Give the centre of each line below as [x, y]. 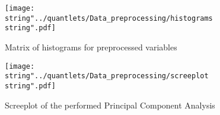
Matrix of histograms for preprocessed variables [91, 47]
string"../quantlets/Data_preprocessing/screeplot [107, 76]
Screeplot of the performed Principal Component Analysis [110, 105]
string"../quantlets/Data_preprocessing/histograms [109, 18]
